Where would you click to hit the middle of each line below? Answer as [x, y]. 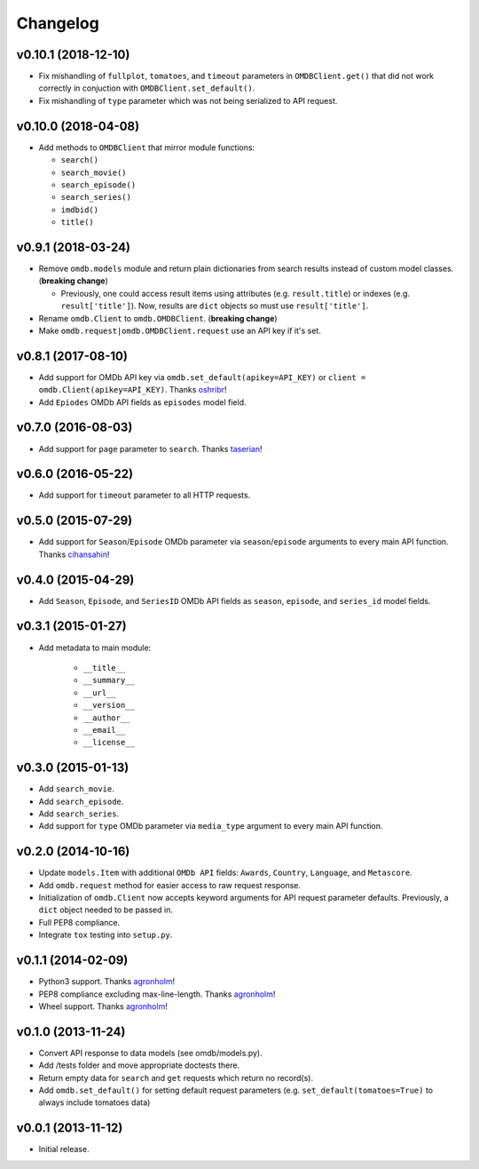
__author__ [106, 718]
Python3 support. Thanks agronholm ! [107, 982]
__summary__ [109, 680]
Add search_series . [79, 814]
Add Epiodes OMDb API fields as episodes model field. [143, 402]
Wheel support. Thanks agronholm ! [103, 1006]
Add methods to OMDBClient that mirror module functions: [147, 147]
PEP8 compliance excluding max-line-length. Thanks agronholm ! [157, 994]
